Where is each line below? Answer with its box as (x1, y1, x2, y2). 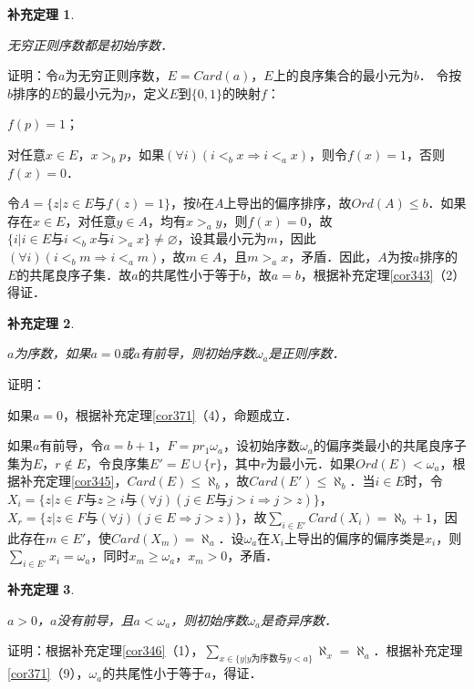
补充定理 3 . (7, 580, 75, 599)
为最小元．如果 (266, 453, 356, 472)
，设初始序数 (223, 436, 301, 455)
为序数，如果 (14, 344, 91, 363)
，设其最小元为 (177, 229, 267, 248)
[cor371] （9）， (7, 663, 89, 683)
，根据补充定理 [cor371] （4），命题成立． (63, 405, 298, 424)
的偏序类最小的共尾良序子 (313, 436, 467, 455)
